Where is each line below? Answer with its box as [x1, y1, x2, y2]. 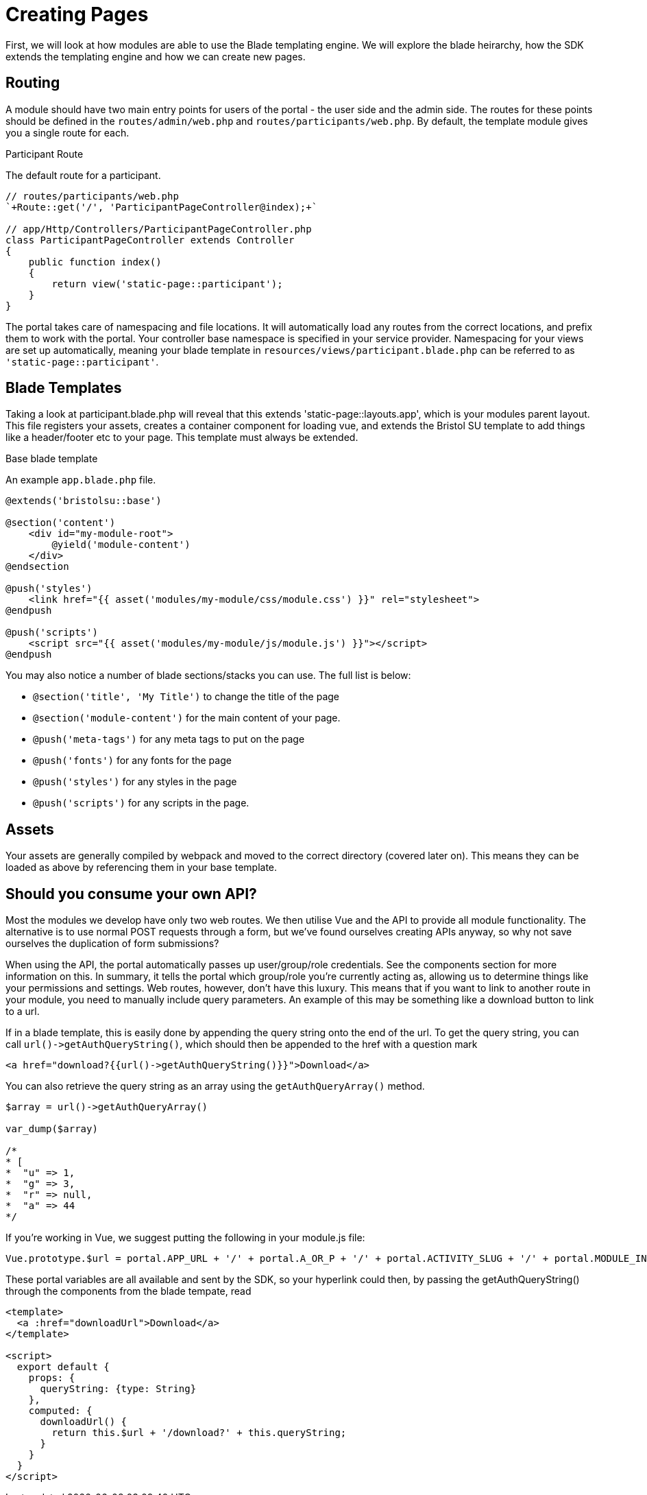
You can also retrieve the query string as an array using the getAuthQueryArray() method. [5, 1080, 425, 1092]
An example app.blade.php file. [5, 474, 156, 486]
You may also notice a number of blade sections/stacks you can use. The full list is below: [5, 669, 411, 682]
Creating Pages [5, 3, 149, 26]
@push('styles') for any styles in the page [33, 776, 237, 788]
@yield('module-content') [51, 539, 191, 551]
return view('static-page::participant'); [51, 278, 283, 289]
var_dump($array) [5, 1123, 98, 1135]
